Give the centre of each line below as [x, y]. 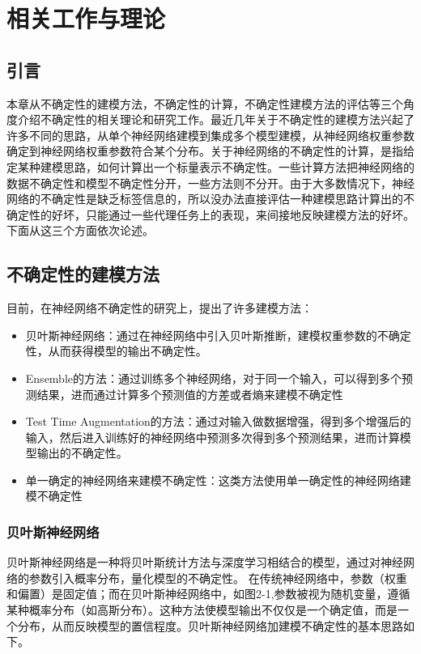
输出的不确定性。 [82, 453]
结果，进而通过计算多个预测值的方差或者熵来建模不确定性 [190, 394]
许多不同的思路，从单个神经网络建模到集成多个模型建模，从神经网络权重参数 [210, 135]
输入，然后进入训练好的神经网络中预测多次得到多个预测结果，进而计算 [213, 437]
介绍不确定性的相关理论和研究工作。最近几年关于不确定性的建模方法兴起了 [216, 119]
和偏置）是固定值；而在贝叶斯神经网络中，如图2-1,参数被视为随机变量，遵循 [208, 594]
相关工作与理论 [86, 18]
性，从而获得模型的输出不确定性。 [116, 351]
